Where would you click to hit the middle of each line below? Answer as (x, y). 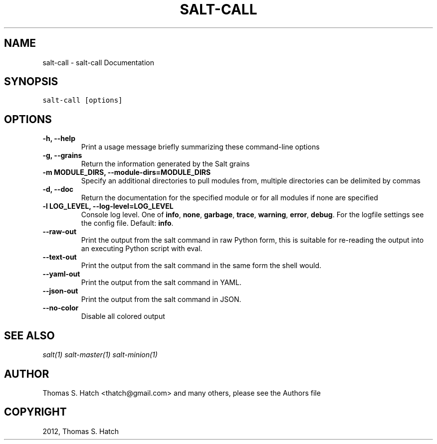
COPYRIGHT (35, 412)
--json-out (60, 291)
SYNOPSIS (31, 82)
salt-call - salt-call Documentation (99, 62)
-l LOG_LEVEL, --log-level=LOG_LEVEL (108, 206)
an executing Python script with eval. (142, 249)
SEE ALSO (29, 335)
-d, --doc (58, 189)
